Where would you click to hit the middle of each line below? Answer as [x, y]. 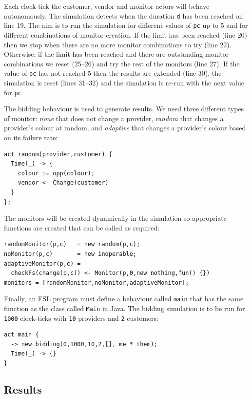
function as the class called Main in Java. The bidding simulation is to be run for [125, 308]
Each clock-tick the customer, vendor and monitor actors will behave [107, 6]
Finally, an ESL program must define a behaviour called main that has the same [124, 299]
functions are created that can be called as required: [82, 227]
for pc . [14, 92]
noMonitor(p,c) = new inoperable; [70, 254]
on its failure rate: [31, 137]
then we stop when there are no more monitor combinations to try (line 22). [118, 44]
